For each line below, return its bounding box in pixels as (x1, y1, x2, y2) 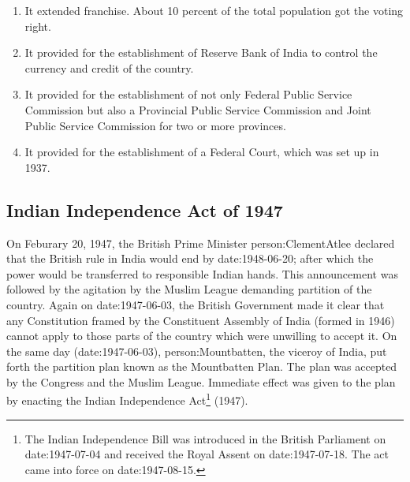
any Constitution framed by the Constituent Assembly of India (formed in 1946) (6, 312, 395, 328)
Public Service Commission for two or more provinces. (24, 117, 286, 133)
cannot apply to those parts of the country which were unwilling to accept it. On (6, 327, 397, 344)
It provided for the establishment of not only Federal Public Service (24, 86, 352, 103)
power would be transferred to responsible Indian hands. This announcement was (6, 265, 398, 282)
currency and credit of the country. (24, 59, 194, 76)
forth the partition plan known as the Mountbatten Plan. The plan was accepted (6, 358, 397, 375)
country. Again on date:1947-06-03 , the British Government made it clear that (6, 296, 385, 312)
